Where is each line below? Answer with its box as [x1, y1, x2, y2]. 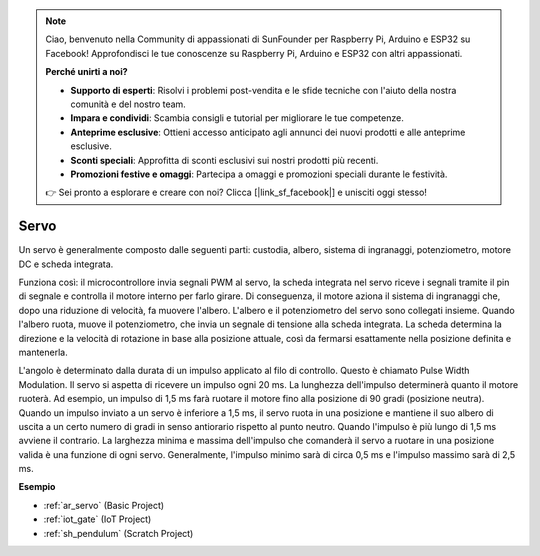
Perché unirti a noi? [45, 66, 129, 78]
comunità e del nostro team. [70, 98, 187, 110]
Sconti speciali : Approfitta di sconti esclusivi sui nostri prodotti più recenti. [70, 154, 379, 166]
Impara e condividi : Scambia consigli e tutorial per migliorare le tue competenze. [70, 112, 404, 124]
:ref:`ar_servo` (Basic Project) [43, 499, 165, 511]
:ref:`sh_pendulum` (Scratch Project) [43, 527, 194, 539]
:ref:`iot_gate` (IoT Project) [43, 513, 152, 525]
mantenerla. [18, 346, 69, 358]
